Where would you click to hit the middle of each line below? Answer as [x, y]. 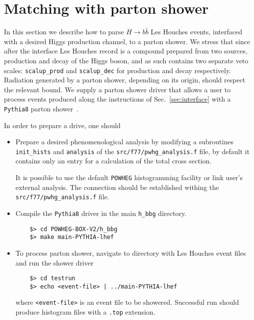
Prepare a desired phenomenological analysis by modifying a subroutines [124, 142]
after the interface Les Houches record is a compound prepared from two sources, [126, 51]
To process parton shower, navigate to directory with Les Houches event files [131, 253]
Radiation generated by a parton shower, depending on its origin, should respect [125, 80]
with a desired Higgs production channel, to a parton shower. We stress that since [127, 41]
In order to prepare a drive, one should [62, 125]
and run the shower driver [54, 262]
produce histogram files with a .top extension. [85, 312]
